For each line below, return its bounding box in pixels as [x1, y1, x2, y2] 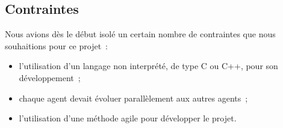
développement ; [19, 71, 81, 84]
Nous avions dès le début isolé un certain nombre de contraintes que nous [5, 28, 276, 40]
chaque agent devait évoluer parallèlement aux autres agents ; [19, 91, 248, 104]
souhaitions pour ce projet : [5, 39, 108, 52]
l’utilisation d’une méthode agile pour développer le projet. [19, 112, 237, 124]
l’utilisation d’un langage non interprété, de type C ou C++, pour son [19, 59, 278, 72]
